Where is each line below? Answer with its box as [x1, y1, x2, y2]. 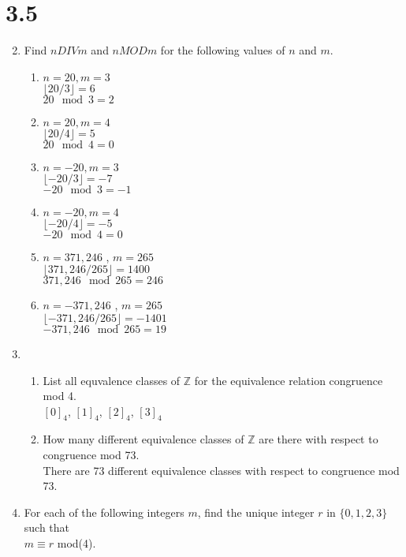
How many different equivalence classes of [43, 431, 244, 447]
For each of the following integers [24, 503, 184, 520]
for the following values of [160, 42, 285, 58]
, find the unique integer [197, 503, 315, 520]
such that [24, 519, 70, 536]
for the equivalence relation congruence [194, 372, 383, 388]
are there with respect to [259, 431, 378, 447]
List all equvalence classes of [43, 372, 181, 388]
